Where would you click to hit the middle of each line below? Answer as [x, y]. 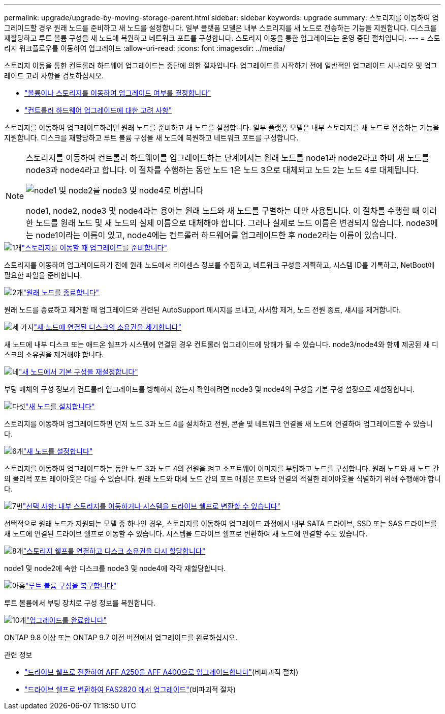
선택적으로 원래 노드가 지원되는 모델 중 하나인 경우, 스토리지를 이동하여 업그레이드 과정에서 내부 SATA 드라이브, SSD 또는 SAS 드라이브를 [221, 523]
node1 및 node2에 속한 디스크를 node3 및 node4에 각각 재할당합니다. [115, 568]
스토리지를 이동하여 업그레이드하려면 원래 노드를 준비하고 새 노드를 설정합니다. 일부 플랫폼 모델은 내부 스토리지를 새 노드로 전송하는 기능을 [222, 127]
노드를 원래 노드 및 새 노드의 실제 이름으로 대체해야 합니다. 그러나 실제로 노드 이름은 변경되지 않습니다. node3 [233, 223]
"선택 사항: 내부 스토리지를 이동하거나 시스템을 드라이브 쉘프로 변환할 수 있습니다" [152, 506]
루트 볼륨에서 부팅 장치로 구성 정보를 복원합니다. [80, 603]
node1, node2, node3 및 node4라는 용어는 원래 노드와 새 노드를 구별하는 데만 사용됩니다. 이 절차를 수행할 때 [223, 211]
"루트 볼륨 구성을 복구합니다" [71, 586]
